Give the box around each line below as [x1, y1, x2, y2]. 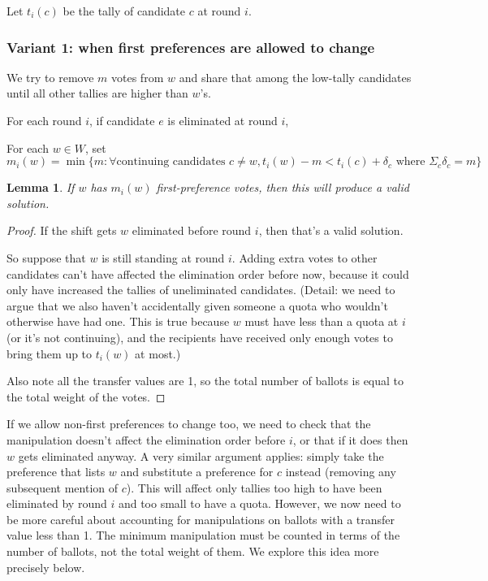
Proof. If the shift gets [6, 222, 117, 239]
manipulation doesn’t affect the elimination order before [6, 431, 286, 448]
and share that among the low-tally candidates [179, 68, 412, 85]
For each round [6, 112, 82, 128]
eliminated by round [6, 495, 107, 512]
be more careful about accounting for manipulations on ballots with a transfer [6, 510, 395, 527]
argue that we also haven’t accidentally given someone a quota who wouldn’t [6, 297, 388, 314]
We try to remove [6, 68, 94, 85]
